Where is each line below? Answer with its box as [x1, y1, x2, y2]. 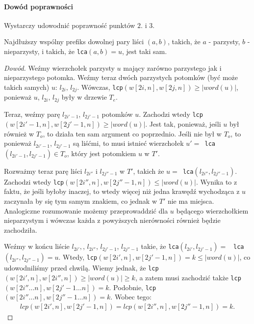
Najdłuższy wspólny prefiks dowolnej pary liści [4, 36, 144, 47]
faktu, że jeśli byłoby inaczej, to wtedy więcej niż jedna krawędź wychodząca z [4, 186, 240, 196]
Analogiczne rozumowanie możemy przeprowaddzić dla [4, 205, 168, 216]
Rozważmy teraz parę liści [4, 165, 82, 176]
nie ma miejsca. [167, 196, 214, 206]
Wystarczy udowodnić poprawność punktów [4, 20, 135, 30]
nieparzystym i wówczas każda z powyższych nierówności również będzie [4, 215, 221, 225]
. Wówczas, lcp [77, 81, 123, 92]
